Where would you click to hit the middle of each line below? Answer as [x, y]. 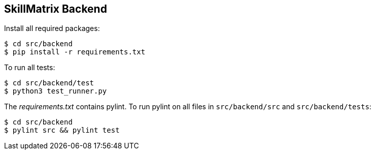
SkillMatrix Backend [56, 9]
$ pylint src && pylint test [62, 130]
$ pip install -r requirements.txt [75, 52]
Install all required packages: [52, 28]
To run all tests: [30, 68]
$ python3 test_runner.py [56, 91]
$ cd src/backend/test [49, 83]
